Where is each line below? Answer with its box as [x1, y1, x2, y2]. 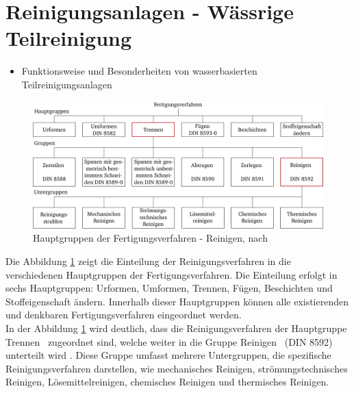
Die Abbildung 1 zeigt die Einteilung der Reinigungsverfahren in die [5, 254, 291, 268]
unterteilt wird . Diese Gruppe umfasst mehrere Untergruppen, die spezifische [5, 348, 331, 362]
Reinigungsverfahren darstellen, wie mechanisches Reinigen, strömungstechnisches [5, 361, 348, 375]
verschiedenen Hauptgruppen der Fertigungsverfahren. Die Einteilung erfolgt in [5, 267, 338, 281]
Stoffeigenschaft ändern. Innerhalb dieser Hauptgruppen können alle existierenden [5, 294, 349, 308]
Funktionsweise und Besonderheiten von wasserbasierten [21, 64, 257, 78]
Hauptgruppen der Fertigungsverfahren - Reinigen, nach [33, 231, 268, 245]
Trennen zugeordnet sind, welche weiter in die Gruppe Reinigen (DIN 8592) [5, 334, 333, 348]
